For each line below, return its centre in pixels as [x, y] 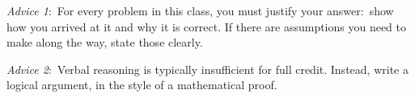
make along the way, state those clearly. [105, 42]
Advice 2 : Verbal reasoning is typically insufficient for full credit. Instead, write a [207, 69]
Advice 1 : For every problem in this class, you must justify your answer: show [200, 10]
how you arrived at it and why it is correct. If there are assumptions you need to [207, 26]
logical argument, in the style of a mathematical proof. [142, 85]
